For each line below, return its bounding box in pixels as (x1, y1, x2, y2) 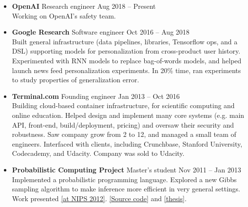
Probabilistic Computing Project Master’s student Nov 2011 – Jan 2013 (12, 164, 241, 174)
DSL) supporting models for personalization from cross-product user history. (12, 46, 241, 56)
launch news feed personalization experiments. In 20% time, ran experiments (12, 65, 241, 75)
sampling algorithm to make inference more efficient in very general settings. (12, 184, 241, 194)
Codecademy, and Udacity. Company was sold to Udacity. (12, 148, 185, 158)
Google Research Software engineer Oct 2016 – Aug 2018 (12, 27, 190, 37)
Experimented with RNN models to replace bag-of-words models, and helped (12, 55, 242, 65)
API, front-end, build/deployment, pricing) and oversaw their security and (12, 119, 234, 130)
